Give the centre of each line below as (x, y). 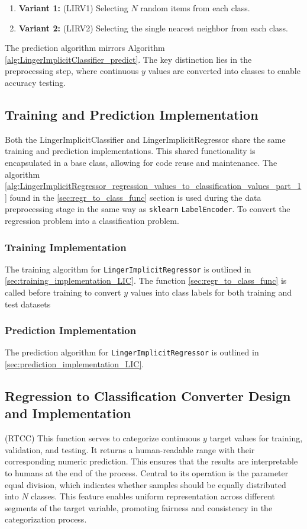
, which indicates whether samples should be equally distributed (170, 484)
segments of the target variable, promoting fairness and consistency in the (139, 507)
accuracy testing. (35, 82)
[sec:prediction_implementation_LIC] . (75, 364)
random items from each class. (195, 8)
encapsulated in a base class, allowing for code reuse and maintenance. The (141, 162)
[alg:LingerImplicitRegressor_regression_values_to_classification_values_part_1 (153, 186)
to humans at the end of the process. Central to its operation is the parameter (147, 473)
